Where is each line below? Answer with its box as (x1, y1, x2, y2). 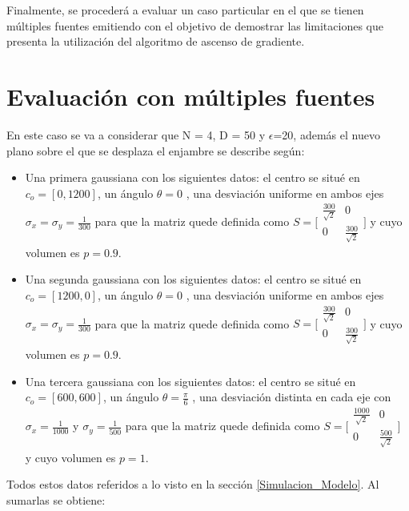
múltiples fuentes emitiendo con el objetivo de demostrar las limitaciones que (6, 17, 383, 34)
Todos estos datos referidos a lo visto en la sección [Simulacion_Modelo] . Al (6, 476, 379, 493)
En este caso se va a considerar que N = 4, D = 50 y (6, 126, 266, 143)
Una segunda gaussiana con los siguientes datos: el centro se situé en (25, 271, 362, 288)
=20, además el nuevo (273, 126, 380, 143)
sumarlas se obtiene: (6, 491, 106, 508)
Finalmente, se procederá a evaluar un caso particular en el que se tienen (6, 2, 364, 18)
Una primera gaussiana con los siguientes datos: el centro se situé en (25, 169, 360, 186)
